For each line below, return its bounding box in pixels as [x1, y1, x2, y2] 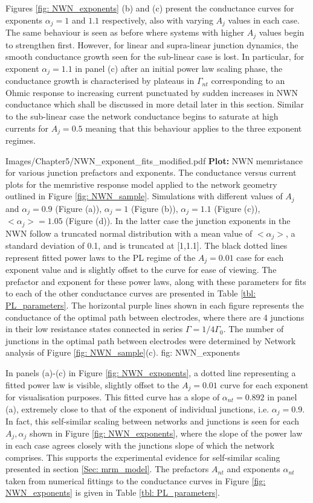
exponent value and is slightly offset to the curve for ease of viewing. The [5, 263, 277, 276]
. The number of [223, 322, 284, 335]
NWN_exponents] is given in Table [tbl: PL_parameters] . [5, 486, 221, 499]
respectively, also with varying [102, 13, 213, 26]
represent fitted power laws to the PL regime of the [5, 251, 196, 263]
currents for [5, 121, 48, 134]
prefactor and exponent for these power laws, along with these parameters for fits [5, 275, 306, 287]
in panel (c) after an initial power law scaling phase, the [75, 62, 283, 74]
